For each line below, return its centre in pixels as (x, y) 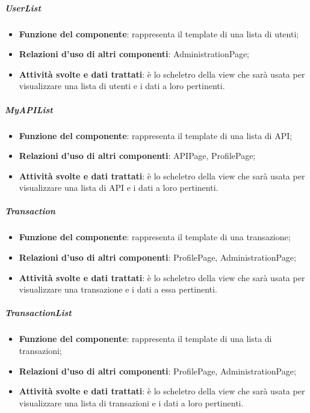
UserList (23, 8)
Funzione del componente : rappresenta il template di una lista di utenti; (159, 33)
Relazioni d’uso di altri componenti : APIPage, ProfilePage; (137, 156)
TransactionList (38, 313)
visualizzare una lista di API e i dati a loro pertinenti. (119, 188)
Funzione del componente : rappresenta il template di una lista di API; (156, 135)
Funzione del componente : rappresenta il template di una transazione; (155, 237)
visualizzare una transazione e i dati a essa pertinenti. (118, 289)
